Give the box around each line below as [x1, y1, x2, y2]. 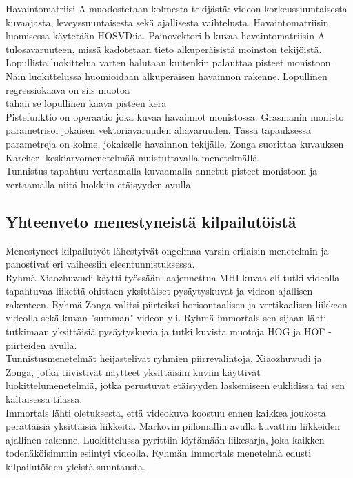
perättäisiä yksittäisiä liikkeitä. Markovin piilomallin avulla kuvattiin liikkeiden [6, 419, 340, 433]
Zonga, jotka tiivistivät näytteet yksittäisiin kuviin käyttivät [6, 364, 261, 379]
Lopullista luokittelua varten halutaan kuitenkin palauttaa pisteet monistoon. [6, 55, 334, 70]
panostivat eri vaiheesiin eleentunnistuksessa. [6, 257, 195, 271]
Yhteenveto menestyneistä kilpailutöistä [6, 210, 296, 232]
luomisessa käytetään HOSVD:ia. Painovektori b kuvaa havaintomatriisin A [6, 28, 325, 43]
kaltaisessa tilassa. [6, 392, 83, 406]
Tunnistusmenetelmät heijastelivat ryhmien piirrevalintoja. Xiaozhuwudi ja [6, 351, 322, 366]
